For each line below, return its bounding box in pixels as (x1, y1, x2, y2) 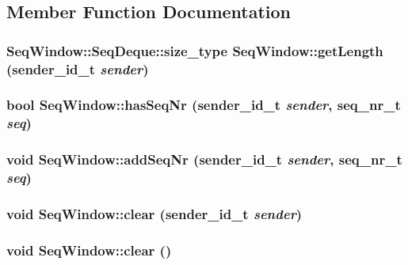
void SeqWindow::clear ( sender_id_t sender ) (6, 204, 303, 223)
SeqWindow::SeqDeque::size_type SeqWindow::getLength (6, 40, 383, 60)
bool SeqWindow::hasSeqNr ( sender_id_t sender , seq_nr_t (6, 95, 401, 115)
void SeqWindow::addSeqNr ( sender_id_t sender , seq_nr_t (6, 150, 402, 169)
